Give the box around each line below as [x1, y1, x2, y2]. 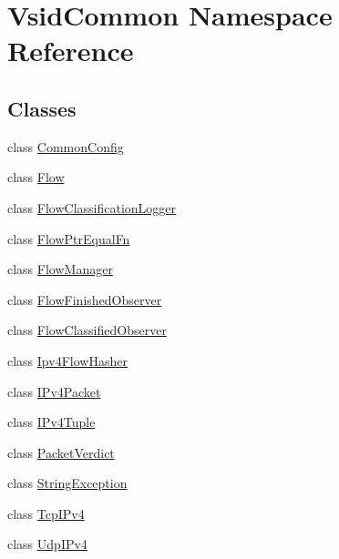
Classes [7, 94, 77, 122]
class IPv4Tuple [7, 412, 96, 432]
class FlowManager [7, 259, 113, 279]
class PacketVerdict [7, 442, 115, 462]
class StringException [7, 473, 128, 493]
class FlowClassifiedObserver [7, 320, 167, 340]
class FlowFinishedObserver [7, 290, 162, 309]
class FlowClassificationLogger [7, 198, 177, 217]
